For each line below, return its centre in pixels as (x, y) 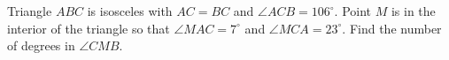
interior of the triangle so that (89, 28)
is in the (413, 11)
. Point (353, 11)
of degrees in (41, 45)
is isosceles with (130, 11)
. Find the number (392, 28)
